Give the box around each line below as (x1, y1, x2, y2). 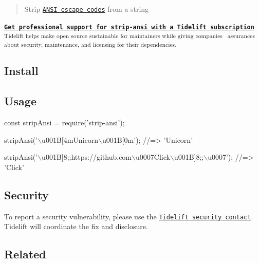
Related (4, 246, 46, 262)
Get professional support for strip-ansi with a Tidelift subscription (4, 23, 254, 31)
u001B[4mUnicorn (42, 134, 99, 145)
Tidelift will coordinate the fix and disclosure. (4, 221, 148, 232)
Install (4, 63, 39, 79)
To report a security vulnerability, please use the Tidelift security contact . (4, 211, 253, 221)
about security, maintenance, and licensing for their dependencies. (4, 40, 177, 48)
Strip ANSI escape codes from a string (24, 4, 149, 14)
